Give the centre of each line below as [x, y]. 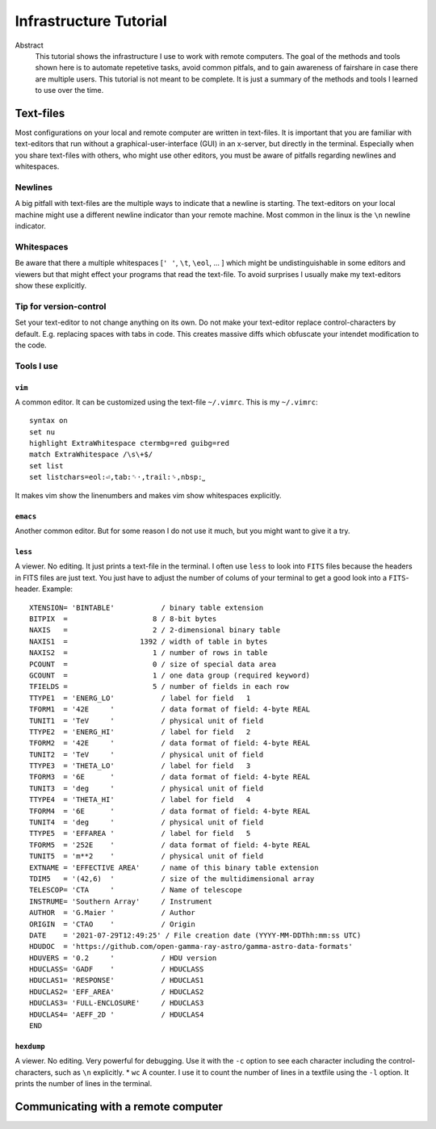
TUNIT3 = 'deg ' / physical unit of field [147, 788]
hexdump [30, 1047]
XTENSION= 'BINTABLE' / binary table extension [147, 607]
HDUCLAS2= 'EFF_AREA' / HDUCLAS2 [117, 992]
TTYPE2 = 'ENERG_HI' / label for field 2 [140, 732]
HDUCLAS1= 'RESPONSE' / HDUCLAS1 [117, 980]
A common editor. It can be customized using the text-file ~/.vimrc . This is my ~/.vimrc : [166, 402]
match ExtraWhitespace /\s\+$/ [91, 455]
